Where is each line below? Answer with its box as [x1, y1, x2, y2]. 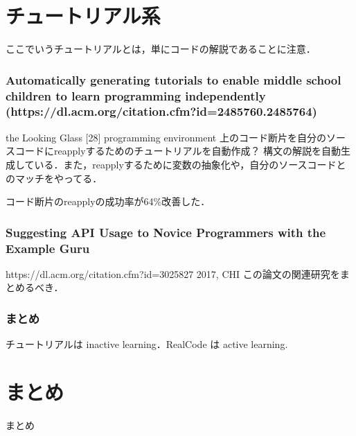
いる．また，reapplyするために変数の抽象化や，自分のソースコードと [34, 157, 346, 171]
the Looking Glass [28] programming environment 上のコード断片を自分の [6, 130, 326, 144]
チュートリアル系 [6, 1, 161, 30]
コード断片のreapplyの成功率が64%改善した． [6, 194, 211, 209]
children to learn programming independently [6, 87, 266, 104]
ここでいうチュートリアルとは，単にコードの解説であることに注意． [6, 42, 316, 56]
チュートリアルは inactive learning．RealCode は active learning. [6, 337, 288, 351]
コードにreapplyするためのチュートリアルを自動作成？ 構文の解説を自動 [15, 143, 341, 158]
